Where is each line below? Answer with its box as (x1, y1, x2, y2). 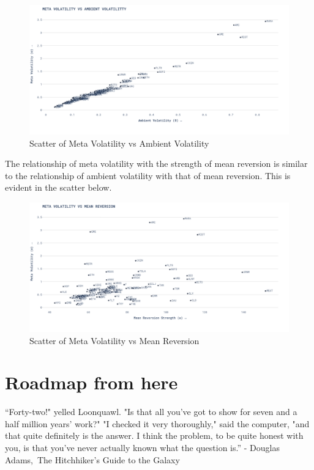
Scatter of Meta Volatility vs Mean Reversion (29, 334, 200, 347)
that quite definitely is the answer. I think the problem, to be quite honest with (5, 429, 304, 442)
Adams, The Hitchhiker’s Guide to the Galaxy (5, 453, 180, 466)
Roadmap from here (5, 370, 178, 395)
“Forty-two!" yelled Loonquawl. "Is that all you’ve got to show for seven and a (5, 405, 297, 418)
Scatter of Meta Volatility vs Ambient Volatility (29, 136, 209, 149)
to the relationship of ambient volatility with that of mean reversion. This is (5, 169, 291, 182)
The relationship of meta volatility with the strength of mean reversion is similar (5, 157, 308, 170)
